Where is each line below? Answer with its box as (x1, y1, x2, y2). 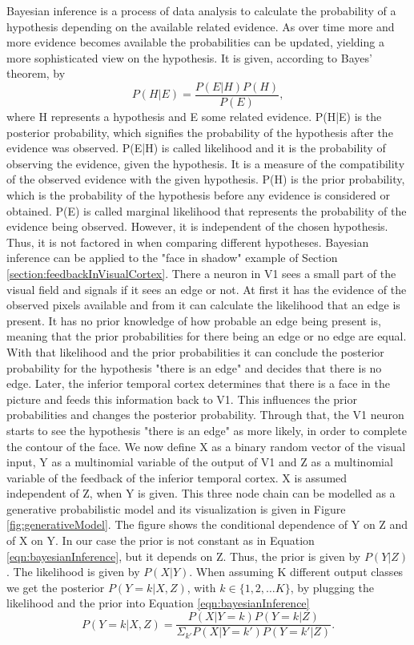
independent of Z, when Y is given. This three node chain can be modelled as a (6, 485, 396, 502)
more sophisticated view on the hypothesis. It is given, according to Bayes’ (6, 49, 372, 66)
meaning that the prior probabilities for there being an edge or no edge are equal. (6, 328, 407, 345)
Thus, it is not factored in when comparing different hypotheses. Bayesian (6, 233, 369, 250)
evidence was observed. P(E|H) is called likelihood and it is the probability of (6, 139, 386, 156)
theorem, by (6, 65, 66, 82)
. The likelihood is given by (6, 563, 140, 580)
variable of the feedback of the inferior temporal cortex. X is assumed (6, 469, 348, 486)
